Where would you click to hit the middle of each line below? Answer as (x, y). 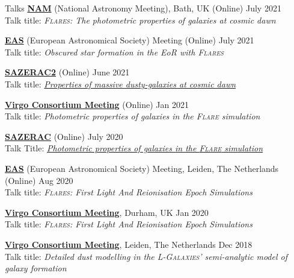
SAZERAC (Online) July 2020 (64, 136)
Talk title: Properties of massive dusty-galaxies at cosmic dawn (121, 84)
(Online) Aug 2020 (39, 180)
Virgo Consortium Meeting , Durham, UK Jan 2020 (107, 212)
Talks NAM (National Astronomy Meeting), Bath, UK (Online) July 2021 (143, 8)
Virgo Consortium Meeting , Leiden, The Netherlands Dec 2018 (129, 244)
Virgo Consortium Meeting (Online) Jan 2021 (97, 104)
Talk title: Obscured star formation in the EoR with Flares (114, 52)
